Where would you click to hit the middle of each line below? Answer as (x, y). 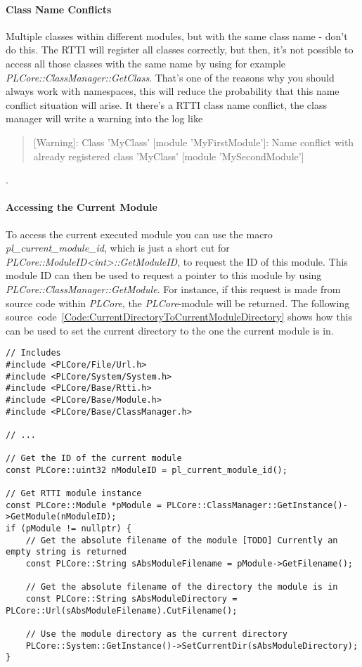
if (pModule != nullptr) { (69, 529)
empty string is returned (66, 552)
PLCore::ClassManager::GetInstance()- (257, 505)
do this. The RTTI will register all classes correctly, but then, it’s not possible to (180, 50)
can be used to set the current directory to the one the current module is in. (170, 330)
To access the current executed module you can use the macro (139, 234)
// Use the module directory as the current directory (156, 634)
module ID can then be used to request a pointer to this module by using (164, 275)
